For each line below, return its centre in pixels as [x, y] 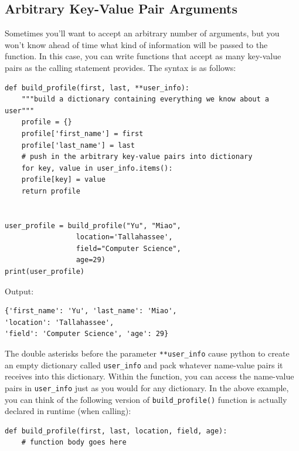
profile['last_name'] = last [78, 145]
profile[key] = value [63, 180]
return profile [51, 191]
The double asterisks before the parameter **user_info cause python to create [147, 353]
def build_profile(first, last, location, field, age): [116, 431]
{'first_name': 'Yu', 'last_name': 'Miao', [91, 311]
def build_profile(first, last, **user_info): [97, 88]
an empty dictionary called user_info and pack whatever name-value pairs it [144, 364]
